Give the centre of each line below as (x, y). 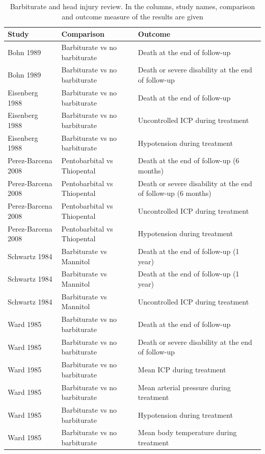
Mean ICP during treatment (182, 369)
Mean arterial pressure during (184, 387)
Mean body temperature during (187, 432)
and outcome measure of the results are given (132, 16)
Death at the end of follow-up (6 (189, 160)
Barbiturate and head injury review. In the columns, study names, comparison (132, 6)
